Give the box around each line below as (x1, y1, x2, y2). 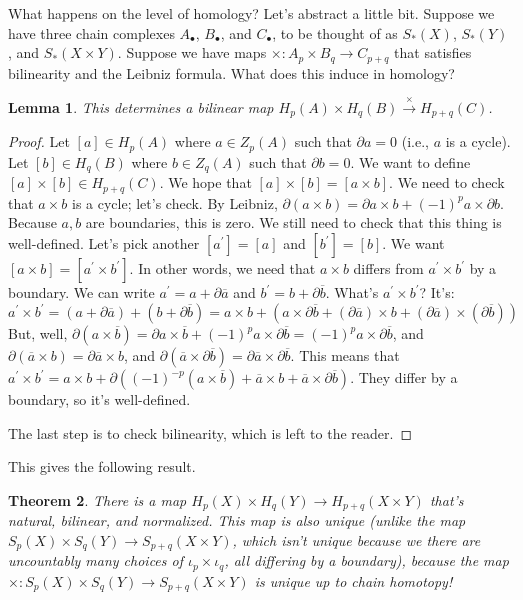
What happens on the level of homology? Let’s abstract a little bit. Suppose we (8, 3, 495, 23)
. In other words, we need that (129, 258, 316, 279)
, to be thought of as (272, 22, 398, 43)
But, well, (8, 323, 68, 344)
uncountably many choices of (8, 550, 183, 571)
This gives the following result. (8, 456, 196, 477)
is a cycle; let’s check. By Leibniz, (71, 192, 278, 213)
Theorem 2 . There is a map (8, 489, 187, 510)
